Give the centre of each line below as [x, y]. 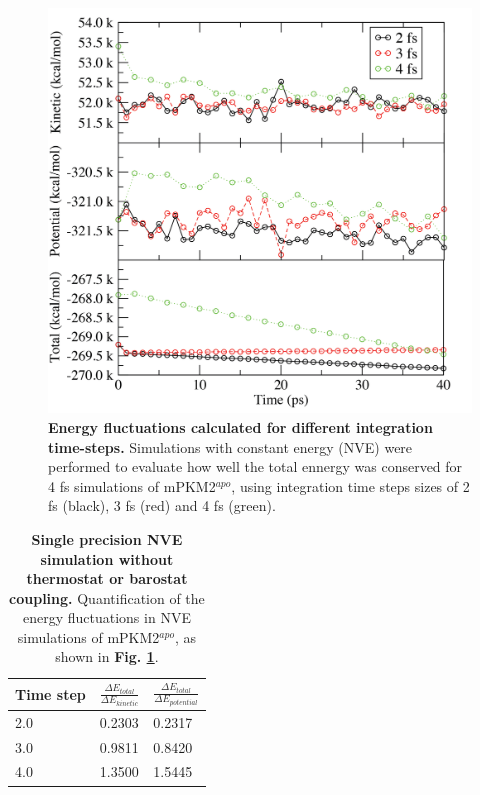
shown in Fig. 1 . [107, 656]
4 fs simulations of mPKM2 [132, 485]
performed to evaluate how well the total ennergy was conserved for [255, 466]
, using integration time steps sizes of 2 [350, 485]
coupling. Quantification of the [107, 597]
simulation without [107, 558]
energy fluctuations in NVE [106, 617]
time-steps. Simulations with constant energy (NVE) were [230, 446]
